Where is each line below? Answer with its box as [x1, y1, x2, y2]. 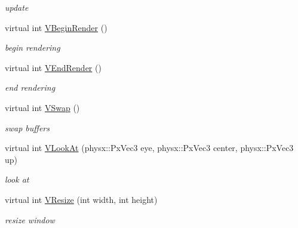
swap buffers [5, 121, 50, 134]
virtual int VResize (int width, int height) [5, 193, 158, 205]
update [5, 1, 29, 13]
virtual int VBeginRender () [5, 21, 107, 33]
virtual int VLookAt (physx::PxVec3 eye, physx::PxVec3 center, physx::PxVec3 [5, 141, 294, 154]
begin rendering [5, 41, 60, 54]
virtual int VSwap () [5, 101, 80, 113]
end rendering [5, 81, 56, 94]
